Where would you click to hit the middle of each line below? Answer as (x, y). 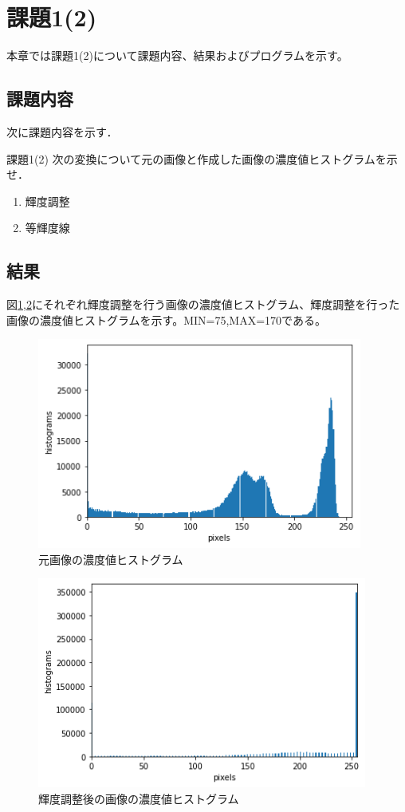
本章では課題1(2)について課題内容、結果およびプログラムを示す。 (177, 55)
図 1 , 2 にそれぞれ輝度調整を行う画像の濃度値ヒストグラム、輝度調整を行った (203, 304)
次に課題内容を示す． (62, 131)
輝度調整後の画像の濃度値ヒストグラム (139, 799)
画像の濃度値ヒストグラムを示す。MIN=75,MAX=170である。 (166, 319)
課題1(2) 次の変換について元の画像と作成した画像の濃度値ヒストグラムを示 (202, 158)
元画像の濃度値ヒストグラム (111, 559)
